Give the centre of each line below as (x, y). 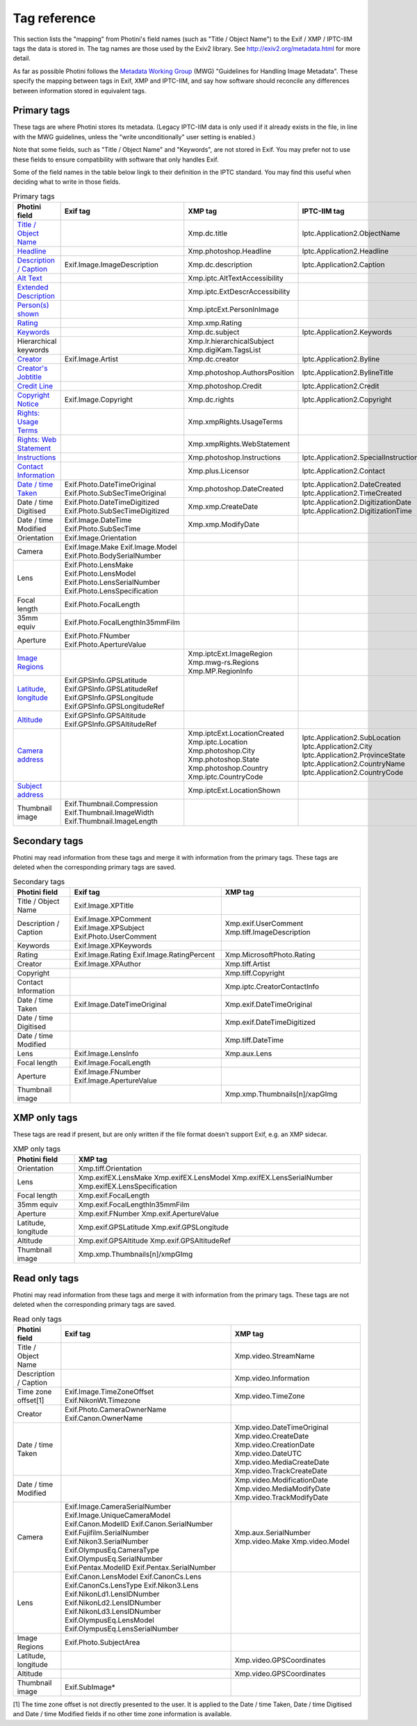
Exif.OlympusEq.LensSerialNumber (122, 1629)
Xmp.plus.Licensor (219, 471)
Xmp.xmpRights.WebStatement (239, 444)
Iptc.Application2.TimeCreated (352, 493)
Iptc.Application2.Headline (345, 251)
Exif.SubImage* (90, 1687)
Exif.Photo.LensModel (100, 574)
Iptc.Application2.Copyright (347, 400)
